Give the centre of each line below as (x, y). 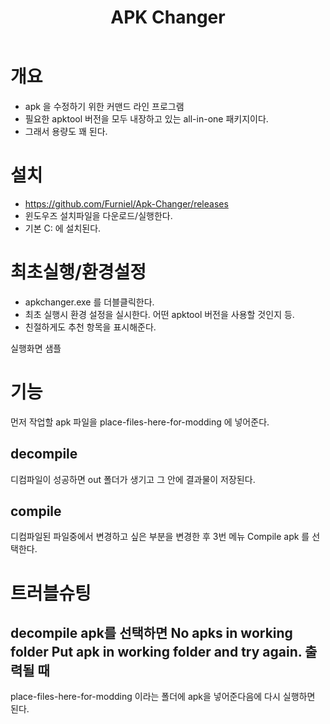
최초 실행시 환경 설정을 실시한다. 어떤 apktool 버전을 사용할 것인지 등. (159, 314)
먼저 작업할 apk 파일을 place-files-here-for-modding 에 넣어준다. (140, 422)
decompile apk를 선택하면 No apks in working (151, 632)
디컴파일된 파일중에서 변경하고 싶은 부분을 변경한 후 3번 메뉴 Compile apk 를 (160, 537)
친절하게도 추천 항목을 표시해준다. (90, 327)
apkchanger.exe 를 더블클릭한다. (89, 302)
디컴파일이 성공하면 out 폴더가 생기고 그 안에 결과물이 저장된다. (133, 479)
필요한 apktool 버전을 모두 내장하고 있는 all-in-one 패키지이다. (146, 118)
